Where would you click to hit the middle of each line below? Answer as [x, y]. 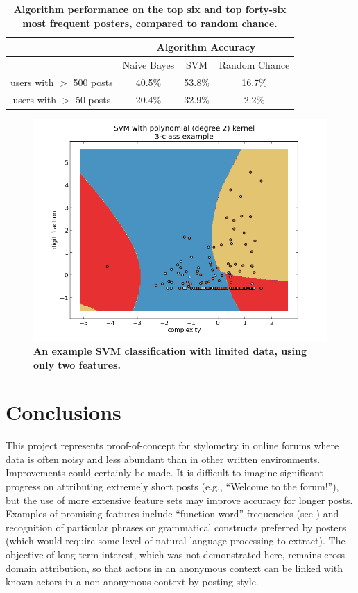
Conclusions [63, 412]
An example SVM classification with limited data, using [170, 350]
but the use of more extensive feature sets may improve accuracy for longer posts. [179, 500]
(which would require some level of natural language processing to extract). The [176, 541]
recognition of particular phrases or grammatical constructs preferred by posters [176, 527]
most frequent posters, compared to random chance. [150, 23]
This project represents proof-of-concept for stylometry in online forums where [172, 445]
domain [22, 568]
